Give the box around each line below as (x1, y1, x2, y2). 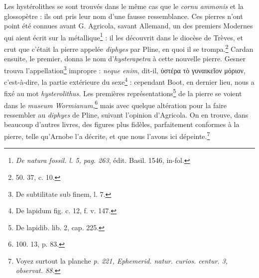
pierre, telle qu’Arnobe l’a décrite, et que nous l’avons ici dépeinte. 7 (4, 130, 210, 141)
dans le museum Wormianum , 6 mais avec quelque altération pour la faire (4, 98, 227, 110)
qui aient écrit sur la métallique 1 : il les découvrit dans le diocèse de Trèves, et (4, 30, 243, 42)
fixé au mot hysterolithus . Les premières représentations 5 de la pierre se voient (4, 87, 242, 99)
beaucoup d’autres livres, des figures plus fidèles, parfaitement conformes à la (4, 119, 240, 130)
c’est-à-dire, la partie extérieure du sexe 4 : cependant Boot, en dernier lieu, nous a (4, 75, 255, 87)
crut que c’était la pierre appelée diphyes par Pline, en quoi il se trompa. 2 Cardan (4, 42, 254, 54)
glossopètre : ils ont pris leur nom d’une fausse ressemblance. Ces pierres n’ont (4, 10, 243, 21)
